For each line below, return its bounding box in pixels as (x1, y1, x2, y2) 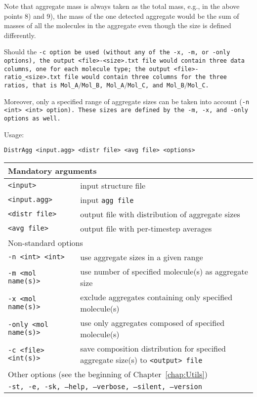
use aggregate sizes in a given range (80, 251, 203, 263)
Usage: (4, 129, 24, 139)
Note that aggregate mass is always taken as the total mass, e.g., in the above (4, 1, 240, 11)
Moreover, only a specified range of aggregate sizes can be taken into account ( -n (4, 96, 250, 106)
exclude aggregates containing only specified (80, 291, 233, 303)
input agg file (80, 194, 134, 205)
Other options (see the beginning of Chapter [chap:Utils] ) (8, 368, 208, 380)
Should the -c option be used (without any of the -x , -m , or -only (4, 46, 230, 57)
